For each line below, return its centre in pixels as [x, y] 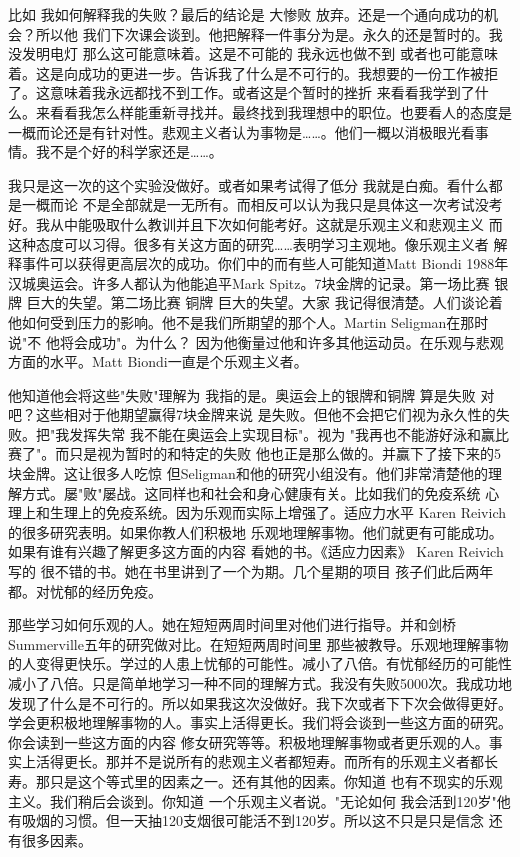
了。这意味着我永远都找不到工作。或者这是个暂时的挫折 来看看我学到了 [241, 92]
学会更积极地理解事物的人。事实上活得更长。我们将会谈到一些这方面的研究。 [260, 722]
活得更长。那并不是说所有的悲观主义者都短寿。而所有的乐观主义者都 [259, 761]
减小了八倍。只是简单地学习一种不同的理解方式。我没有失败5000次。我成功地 [260, 683]
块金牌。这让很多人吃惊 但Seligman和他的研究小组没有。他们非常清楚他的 [248, 473]
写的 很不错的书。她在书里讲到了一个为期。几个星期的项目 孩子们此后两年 [251, 571]
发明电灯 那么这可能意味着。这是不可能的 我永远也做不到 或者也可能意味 [259, 53]
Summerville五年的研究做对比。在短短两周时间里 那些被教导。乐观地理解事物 [258, 643]
